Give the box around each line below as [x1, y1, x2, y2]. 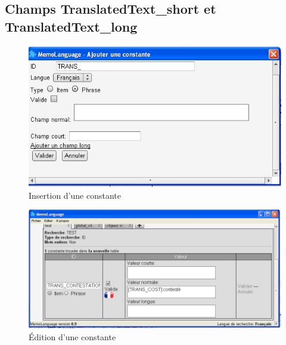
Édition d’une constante [29, 330, 116, 343]
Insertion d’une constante [29, 189, 121, 201]
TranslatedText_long [5, 17, 138, 35]
